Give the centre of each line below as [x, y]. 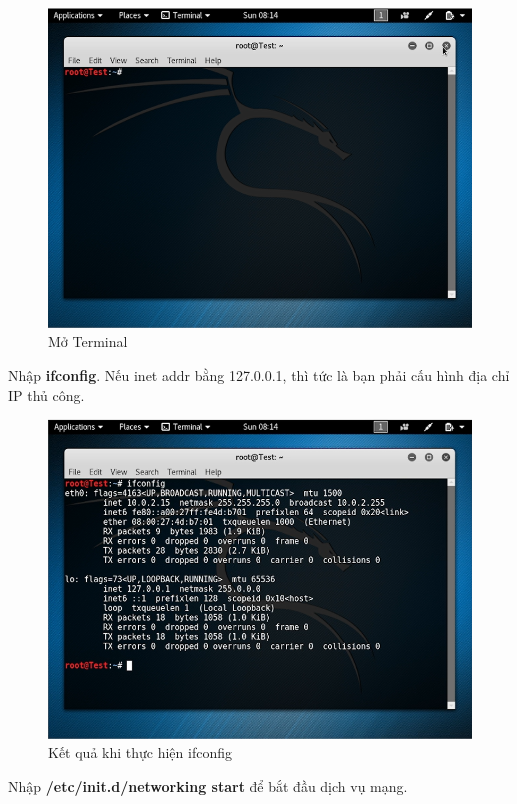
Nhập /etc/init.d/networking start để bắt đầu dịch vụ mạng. [208, 785]
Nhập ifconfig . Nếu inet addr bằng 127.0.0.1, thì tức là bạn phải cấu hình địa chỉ [259, 374]
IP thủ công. [46, 394]
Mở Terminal [88, 341]
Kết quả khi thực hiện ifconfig [140, 752]
